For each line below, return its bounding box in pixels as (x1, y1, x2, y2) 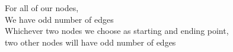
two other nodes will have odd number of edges (5, 36, 176, 48)
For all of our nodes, (5, 2, 79, 13)
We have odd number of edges (5, 13, 114, 25)
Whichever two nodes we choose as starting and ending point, (5, 25, 229, 37)
